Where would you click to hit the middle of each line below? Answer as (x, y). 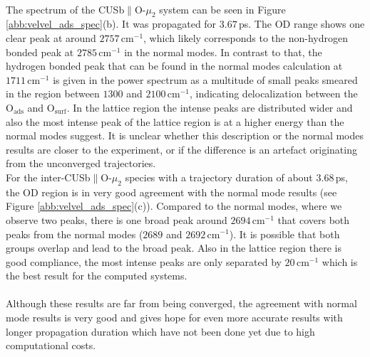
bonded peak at (40, 52)
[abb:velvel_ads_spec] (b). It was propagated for (111, 24)
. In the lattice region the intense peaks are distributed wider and (210, 107)
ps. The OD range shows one (302, 24)
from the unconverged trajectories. (81, 163)
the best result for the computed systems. (97, 276)
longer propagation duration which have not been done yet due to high (160, 331)
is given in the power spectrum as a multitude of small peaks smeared (205, 79)
